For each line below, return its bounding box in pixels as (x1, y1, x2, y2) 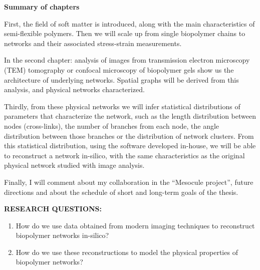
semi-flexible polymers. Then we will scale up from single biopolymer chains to (4, 28, 245, 39)
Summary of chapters (4, 2, 80, 12)
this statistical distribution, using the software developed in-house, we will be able (4, 140, 256, 151)
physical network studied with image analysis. (4, 160, 145, 170)
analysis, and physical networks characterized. (4, 84, 145, 95)
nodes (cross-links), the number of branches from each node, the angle (4, 120, 219, 131)
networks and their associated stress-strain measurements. (4, 38, 182, 48)
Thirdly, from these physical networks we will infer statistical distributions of (4, 101, 240, 111)
